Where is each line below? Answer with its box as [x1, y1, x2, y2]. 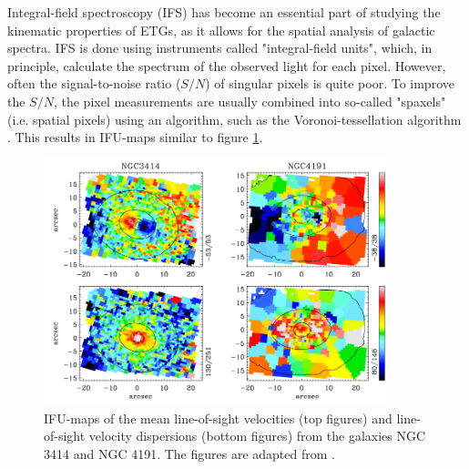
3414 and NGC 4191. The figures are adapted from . [44, 444, 335, 463]
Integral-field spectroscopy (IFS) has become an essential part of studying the [7, 3, 441, 21]
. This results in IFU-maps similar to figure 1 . [7, 127, 263, 147]
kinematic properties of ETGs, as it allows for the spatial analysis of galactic [7, 20, 435, 39]
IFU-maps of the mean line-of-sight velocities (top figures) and [44, 408, 393, 427]
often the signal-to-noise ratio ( [7, 74, 181, 93]
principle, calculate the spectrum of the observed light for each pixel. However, [7, 56, 446, 75]
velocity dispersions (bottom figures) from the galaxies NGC [88, 426, 426, 445]
